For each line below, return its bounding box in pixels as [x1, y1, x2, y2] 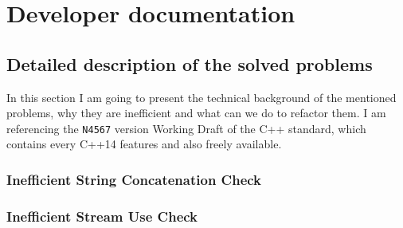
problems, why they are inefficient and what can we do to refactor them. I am [6, 104, 386, 121]
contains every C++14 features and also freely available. [6, 136, 282, 152]
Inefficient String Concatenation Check [6, 169, 262, 189]
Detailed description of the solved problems [6, 51, 373, 76]
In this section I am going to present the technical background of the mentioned [6, 88, 397, 105]
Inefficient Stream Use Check [6, 206, 198, 226]
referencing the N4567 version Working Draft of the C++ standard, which [6, 120, 366, 136]
